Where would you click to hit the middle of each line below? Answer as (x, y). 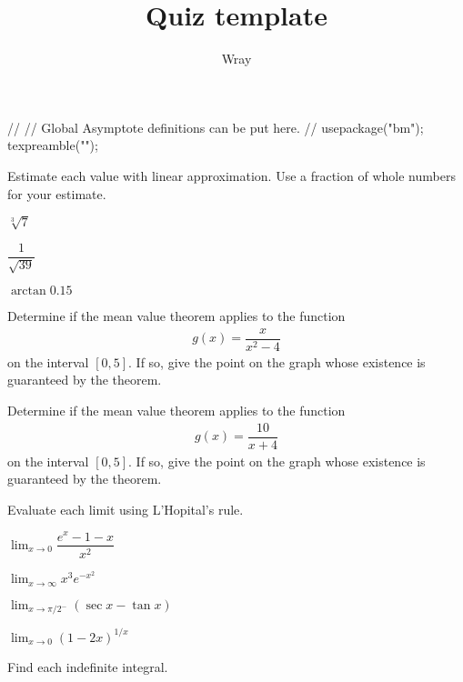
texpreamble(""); (53, 145)
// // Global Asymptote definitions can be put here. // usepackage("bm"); (216, 127)
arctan (28, 291)
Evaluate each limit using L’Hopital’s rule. (126, 509)
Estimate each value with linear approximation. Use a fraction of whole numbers (231, 175)
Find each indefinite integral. (88, 666)
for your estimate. (57, 193)
